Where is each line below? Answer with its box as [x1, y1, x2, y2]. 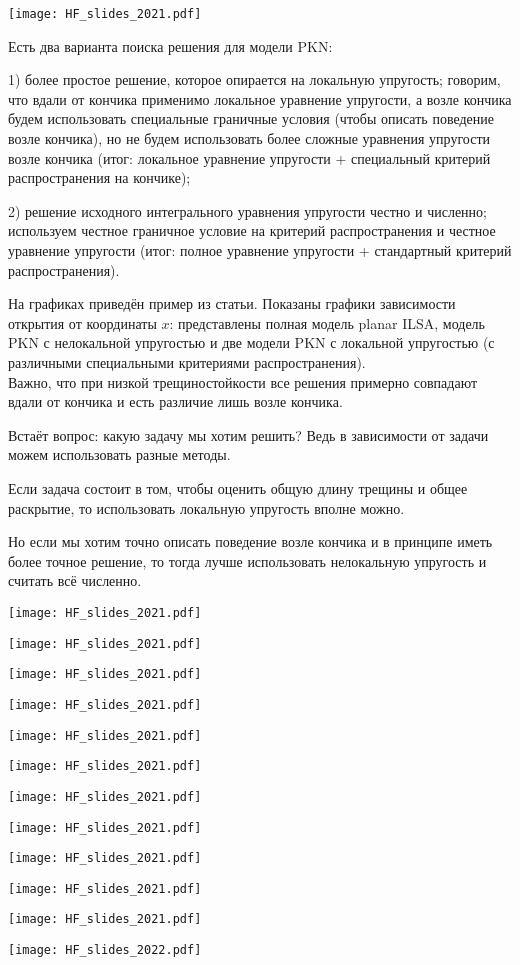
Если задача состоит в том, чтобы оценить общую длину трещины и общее [8, 477, 468, 498]
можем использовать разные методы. [8, 444, 231, 465]
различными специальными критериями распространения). [8, 351, 366, 372]
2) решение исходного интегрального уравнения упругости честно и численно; [8, 200, 487, 221]
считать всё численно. [8, 570, 142, 591]
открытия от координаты [8, 312, 157, 333]
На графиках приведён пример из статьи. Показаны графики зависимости [8, 293, 456, 314]
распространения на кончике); [8, 167, 191, 188]
